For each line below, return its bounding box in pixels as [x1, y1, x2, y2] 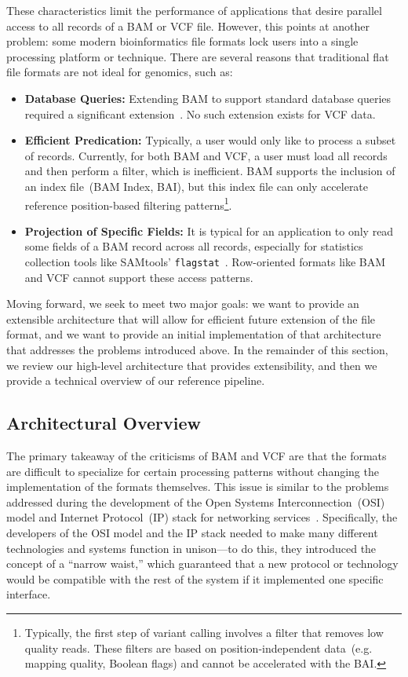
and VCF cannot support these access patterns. [24, 269, 253, 285]
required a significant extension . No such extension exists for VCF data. [24, 105, 376, 122]
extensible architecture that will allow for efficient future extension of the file [6, 310, 376, 327]
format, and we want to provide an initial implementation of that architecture [6, 326, 381, 342]
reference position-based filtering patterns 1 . [24, 194, 232, 213]
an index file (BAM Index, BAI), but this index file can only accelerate [24, 177, 369, 194]
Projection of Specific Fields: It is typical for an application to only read [24, 222, 394, 239]
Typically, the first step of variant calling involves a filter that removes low [24, 624, 384, 640]
